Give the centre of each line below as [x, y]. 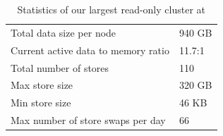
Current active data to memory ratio [90, 50]
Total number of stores [60, 67]
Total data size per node [64, 32]
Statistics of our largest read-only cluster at [111, 9]
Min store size [41, 103]
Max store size [42, 85]
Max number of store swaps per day [88, 120]
